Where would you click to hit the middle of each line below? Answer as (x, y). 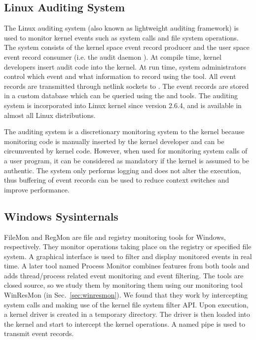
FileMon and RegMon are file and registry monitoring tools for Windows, (115, 237)
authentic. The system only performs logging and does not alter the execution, (123, 170)
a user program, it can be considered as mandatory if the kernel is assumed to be (127, 160)
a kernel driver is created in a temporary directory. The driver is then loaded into (127, 314)
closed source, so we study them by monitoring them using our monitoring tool (123, 285)
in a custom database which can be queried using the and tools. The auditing (121, 95)
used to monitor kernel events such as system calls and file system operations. (121, 37)
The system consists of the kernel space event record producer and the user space (127, 47)
